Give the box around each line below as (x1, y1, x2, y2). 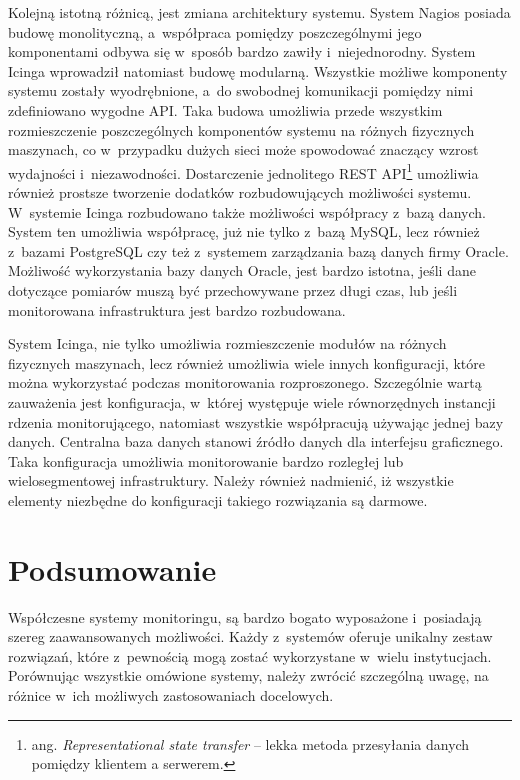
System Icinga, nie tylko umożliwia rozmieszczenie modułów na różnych (8, 333, 447, 354)
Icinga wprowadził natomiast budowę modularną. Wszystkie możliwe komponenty (8, 60, 508, 81)
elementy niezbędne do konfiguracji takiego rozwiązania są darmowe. (8, 489, 428, 510)
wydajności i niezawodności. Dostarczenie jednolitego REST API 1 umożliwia (8, 159, 479, 183)
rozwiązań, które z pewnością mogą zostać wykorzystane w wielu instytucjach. (8, 645, 492, 666)
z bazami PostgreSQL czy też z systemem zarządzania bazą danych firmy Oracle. (8, 240, 509, 261)
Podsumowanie (8, 548, 217, 589)
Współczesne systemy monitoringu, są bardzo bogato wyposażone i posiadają (8, 606, 482, 627)
